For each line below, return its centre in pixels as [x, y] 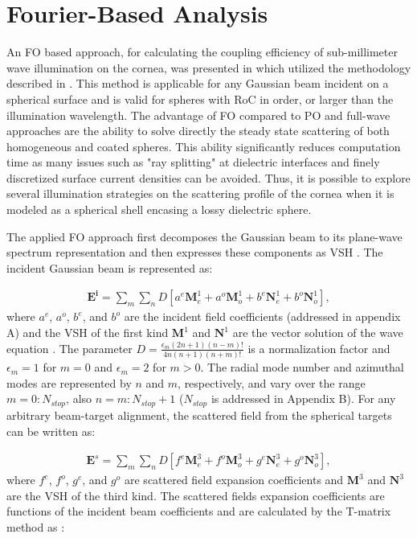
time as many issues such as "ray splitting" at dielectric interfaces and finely [193, 162]
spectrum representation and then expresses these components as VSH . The [195, 252]
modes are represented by [69, 382]
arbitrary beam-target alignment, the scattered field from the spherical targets [199, 415]
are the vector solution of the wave [318, 333]
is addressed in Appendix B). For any [303, 398]
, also [79, 398]
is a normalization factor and [319, 348]
